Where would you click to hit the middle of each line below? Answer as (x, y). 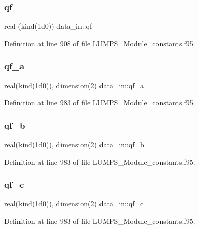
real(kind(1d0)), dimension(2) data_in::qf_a (74, 85)
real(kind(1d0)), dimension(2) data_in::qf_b (74, 145)
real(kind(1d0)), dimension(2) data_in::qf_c (74, 204)
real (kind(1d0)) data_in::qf (48, 26)
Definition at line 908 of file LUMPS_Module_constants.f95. (100, 43)
